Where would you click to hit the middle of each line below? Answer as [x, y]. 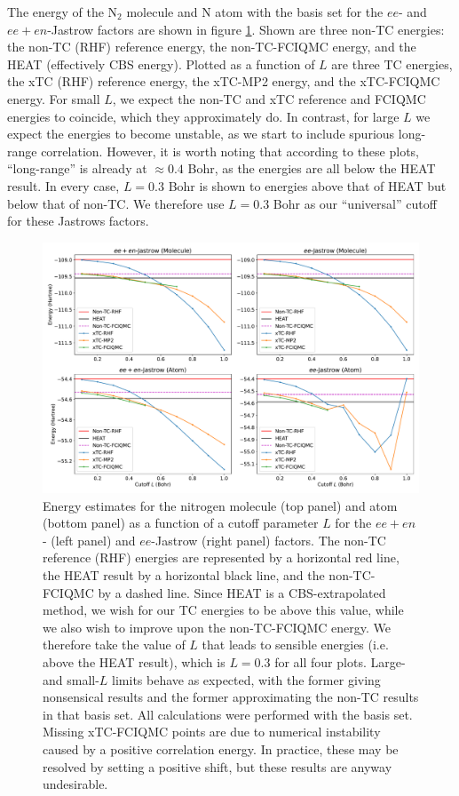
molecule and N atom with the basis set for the [255, 12]
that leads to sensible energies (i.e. [295, 645]
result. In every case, [63, 185]
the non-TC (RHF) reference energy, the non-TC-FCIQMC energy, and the [212, 47]
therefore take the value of [114, 645]
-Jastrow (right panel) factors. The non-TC [269, 540]
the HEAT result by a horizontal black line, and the [184, 575]
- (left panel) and [89, 540]
